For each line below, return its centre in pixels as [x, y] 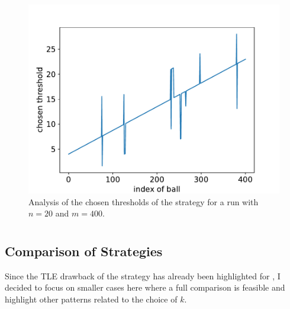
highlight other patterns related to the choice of [91, 299]
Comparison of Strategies [84, 251]
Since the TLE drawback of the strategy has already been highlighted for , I [143, 275]
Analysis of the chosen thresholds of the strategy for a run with [144, 201]
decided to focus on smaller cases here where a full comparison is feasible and [145, 287]
